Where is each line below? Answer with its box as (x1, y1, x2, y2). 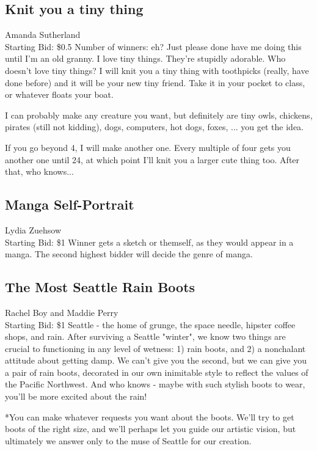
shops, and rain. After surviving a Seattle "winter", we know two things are (5, 330, 286, 343)
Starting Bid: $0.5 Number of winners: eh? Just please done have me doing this (5, 40, 302, 53)
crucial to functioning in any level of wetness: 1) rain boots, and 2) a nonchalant (5, 342, 306, 354)
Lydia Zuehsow (5, 223, 62, 236)
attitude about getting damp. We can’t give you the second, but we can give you (5, 354, 307, 367)
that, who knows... (5, 165, 74, 178)
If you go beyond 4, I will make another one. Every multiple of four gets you (5, 141, 291, 153)
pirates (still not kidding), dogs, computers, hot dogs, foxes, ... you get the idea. (5, 120, 304, 133)
